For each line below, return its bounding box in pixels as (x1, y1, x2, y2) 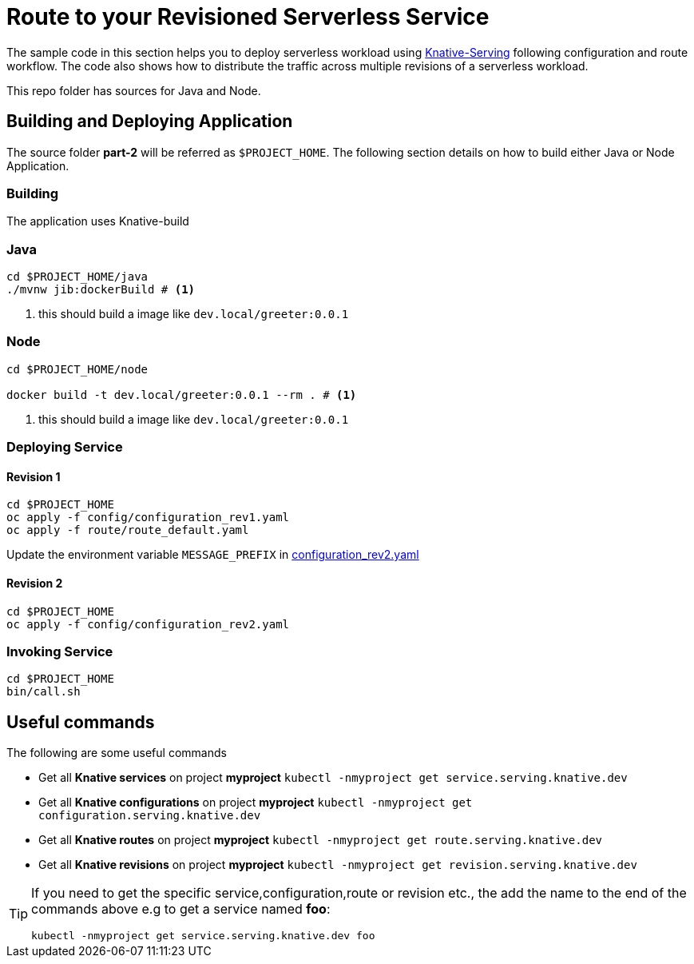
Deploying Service (6, 439, 123, 456)
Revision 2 (6, 576, 63, 591)
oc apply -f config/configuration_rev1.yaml (6, 511, 290, 524)
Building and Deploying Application (6, 111, 293, 132)
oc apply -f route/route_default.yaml (6, 524, 249, 537)
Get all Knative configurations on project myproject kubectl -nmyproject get (38, 795, 473, 810)
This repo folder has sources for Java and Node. (6, 83, 261, 98)
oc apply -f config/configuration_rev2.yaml (6, 617, 290, 631)
